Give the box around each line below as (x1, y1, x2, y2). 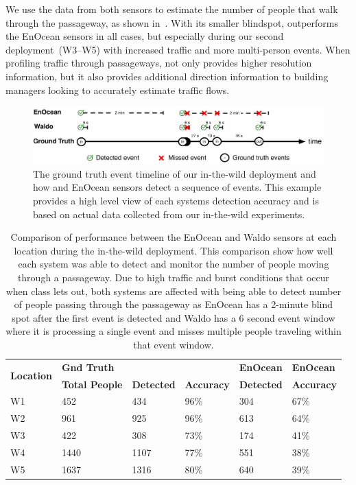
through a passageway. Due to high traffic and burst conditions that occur (17, 270, 330, 284)
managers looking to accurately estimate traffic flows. (5, 82, 230, 97)
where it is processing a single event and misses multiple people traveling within (5, 324, 342, 338)
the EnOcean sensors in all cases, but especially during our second (5, 29, 284, 43)
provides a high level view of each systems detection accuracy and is (33, 193, 319, 207)
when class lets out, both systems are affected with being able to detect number (5, 283, 342, 298)
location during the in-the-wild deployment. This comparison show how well (14, 243, 333, 257)
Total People (61, 377, 123, 391)
